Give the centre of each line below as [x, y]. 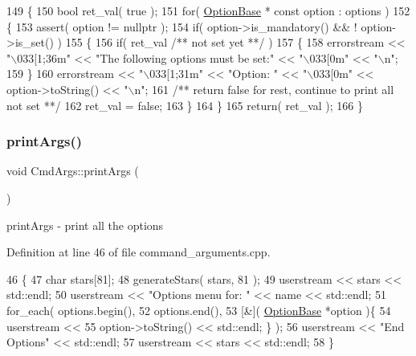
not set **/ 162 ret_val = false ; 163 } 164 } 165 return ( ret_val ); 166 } [185, 105]
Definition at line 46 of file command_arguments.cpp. [139, 252]
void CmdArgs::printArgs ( [73, 171]
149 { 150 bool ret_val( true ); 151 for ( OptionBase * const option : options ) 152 [208, 10]
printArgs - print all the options [85, 225]
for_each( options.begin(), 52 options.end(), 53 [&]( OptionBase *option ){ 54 [199, 310]
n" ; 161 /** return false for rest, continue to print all [264, 89]
